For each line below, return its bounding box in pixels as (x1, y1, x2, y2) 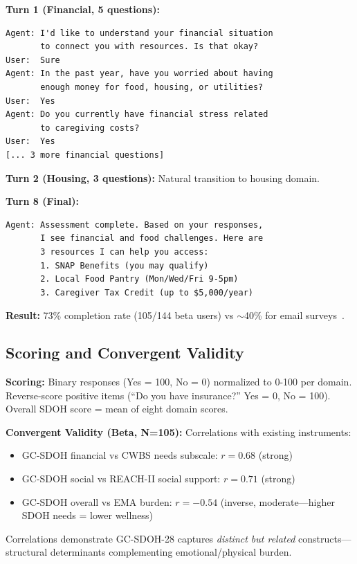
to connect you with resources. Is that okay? (40, 42, 259, 52)
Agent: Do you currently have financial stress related (6, 109, 268, 120)
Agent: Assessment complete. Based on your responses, (6, 219, 264, 230)
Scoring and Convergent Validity (6, 342, 244, 363)
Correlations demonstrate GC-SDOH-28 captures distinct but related (6, 531, 295, 545)
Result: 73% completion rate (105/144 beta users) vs (6, 308, 234, 322)
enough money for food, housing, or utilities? (40, 82, 264, 92)
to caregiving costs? (40, 122, 140, 133)
